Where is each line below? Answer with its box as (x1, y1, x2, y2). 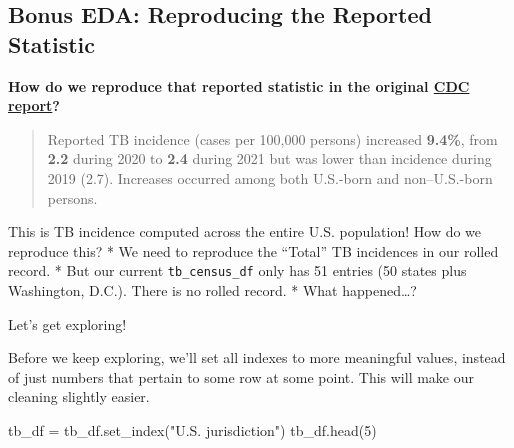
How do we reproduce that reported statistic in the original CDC (8, 75, 470, 96)
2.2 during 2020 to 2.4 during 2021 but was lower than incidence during (47, 148, 492, 169)
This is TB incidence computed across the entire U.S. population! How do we (8, 221, 482, 242)
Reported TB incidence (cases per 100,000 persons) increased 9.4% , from (47, 128, 498, 149)
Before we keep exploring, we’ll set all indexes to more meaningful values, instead (8, 347, 506, 368)
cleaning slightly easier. (8, 386, 150, 407)
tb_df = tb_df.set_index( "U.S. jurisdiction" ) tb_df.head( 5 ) (8, 419, 377, 440)
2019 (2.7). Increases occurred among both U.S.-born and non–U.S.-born (47, 167, 493, 188)
